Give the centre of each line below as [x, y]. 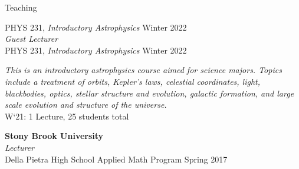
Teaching [21, 7]
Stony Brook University [54, 136]
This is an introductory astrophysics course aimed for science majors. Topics [143, 70]
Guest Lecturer [32, 39]
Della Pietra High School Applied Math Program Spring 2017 [116, 159]
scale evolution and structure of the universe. [86, 105]
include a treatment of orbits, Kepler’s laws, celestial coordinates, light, [133, 81]
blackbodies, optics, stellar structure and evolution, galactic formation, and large [149, 93]
